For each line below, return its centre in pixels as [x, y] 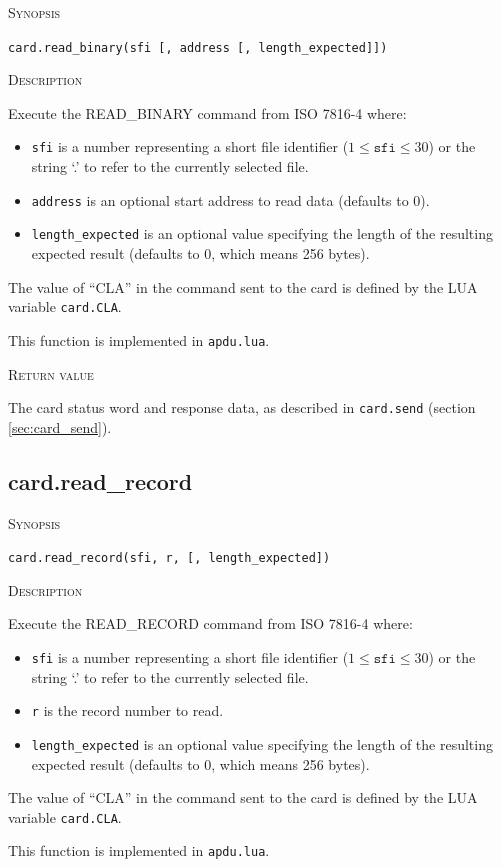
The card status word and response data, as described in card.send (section [242, 407]
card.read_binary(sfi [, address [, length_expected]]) [198, 47]
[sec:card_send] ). [60, 426]
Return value [51, 373]
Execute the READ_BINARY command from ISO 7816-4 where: [207, 112]
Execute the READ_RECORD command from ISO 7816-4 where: [210, 623]
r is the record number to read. [127, 710]
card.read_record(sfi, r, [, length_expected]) [169, 558]
